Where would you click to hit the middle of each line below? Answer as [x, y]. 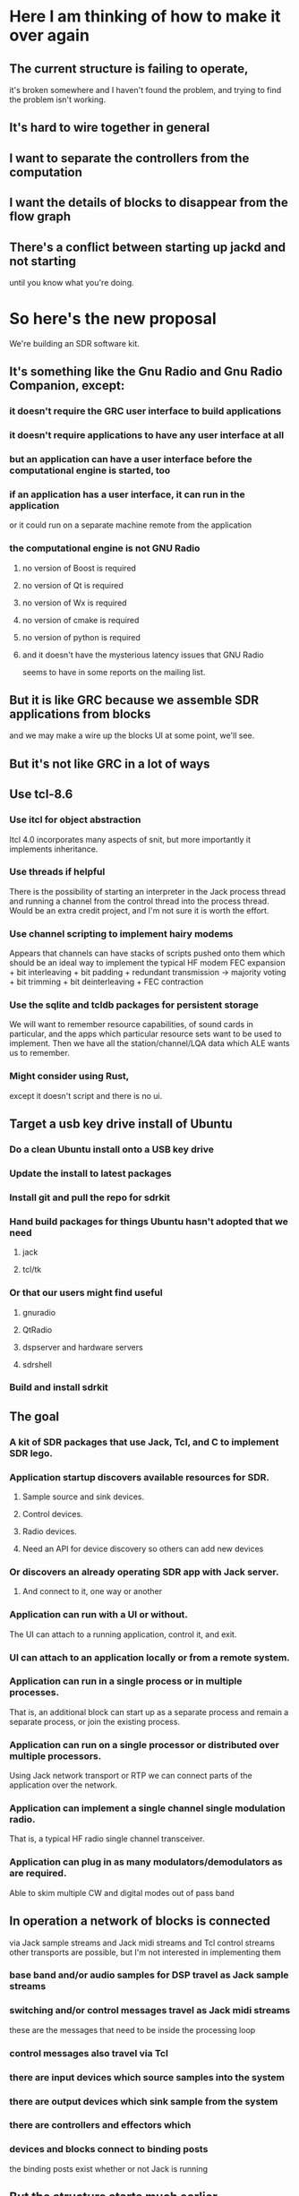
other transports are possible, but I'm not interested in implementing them [145, 1952]
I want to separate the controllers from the [129, 158]
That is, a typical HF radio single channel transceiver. [107, 1839]
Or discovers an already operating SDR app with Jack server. [144, 1572]
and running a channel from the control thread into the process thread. [140, 901]
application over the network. [64, 1785]
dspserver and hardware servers [82, 1347]
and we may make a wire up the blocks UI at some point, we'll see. [132, 735]
